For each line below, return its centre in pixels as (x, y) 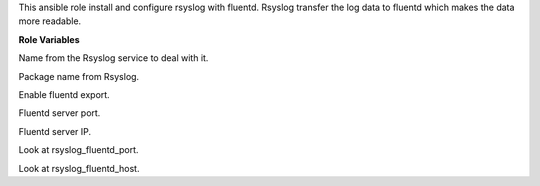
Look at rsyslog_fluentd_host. (79, 168)
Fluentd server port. (59, 113)
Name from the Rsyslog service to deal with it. (113, 58)
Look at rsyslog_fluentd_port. (78, 150)
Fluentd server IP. (55, 131)
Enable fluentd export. (64, 94)
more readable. (50, 21)
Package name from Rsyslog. (79, 76)
